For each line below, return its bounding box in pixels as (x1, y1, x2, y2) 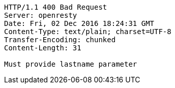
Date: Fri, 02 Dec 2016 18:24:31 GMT (4, 19, 155, 27)
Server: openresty (4, 11, 77, 19)
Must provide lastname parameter (4, 60, 137, 68)
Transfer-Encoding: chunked (4, 36, 116, 44)
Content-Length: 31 (4, 44, 81, 52)
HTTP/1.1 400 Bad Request (4, 3, 107, 11)
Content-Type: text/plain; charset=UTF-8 (4, 27, 171, 36)
